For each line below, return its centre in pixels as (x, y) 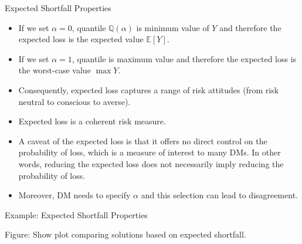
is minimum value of (173, 27)
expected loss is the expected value (81, 39)
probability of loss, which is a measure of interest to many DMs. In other (150, 152)
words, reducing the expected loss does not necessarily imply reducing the (151, 163)
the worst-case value (55, 70)
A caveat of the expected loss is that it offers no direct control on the (143, 140)
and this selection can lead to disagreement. (220, 195)
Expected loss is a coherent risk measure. (92, 121)
